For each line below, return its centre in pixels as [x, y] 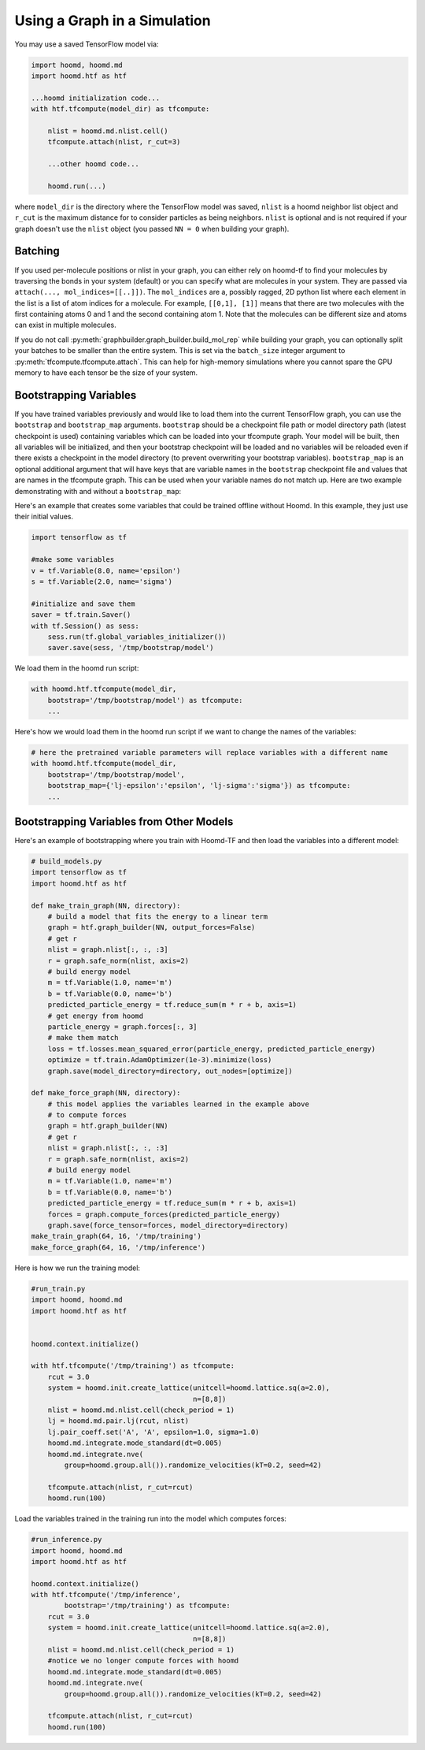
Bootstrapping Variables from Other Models [124, 822]
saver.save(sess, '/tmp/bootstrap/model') [131, 648]
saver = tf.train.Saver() [81, 615]
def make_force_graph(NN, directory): [106, 1093]
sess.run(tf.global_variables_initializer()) [137, 637]
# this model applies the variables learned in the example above [179, 1104]
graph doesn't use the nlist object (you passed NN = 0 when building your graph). [152, 229]
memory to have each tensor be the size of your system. [106, 373]
